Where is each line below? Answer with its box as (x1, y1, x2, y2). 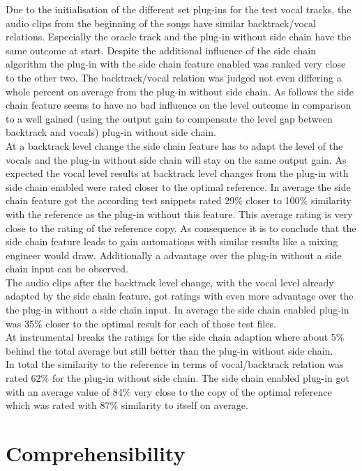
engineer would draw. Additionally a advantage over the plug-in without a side (6, 247, 342, 262)
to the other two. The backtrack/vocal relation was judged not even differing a (6, 70, 342, 84)
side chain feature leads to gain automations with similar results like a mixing (6, 234, 338, 249)
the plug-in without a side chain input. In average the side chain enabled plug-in (6, 302, 349, 317)
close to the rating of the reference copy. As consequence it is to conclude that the (6, 220, 356, 235)
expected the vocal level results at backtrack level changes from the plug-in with (6, 166, 349, 180)
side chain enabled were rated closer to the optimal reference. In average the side (6, 179, 351, 194)
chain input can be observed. (6, 261, 128, 276)
